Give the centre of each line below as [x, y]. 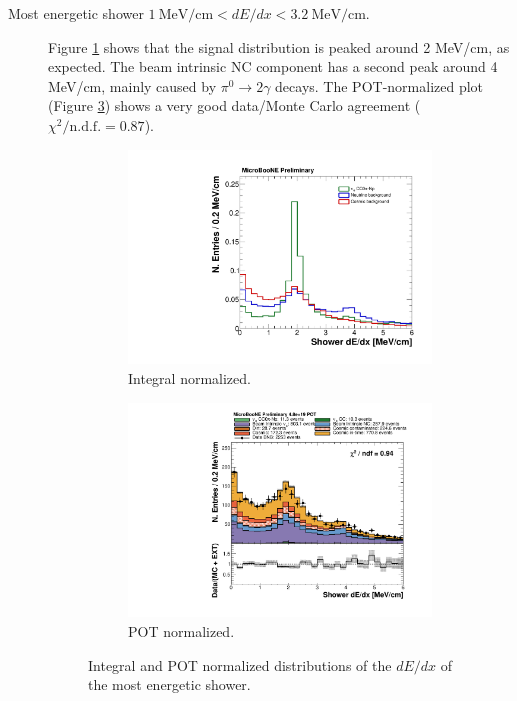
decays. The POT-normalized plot [379, 85]
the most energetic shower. [169, 684]
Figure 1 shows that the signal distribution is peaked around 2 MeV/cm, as [279, 46]
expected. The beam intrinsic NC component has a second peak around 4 [273, 66]
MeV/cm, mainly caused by [132, 85]
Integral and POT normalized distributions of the [240, 664]
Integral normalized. [189, 378]
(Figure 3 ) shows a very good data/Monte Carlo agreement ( [234, 105]
